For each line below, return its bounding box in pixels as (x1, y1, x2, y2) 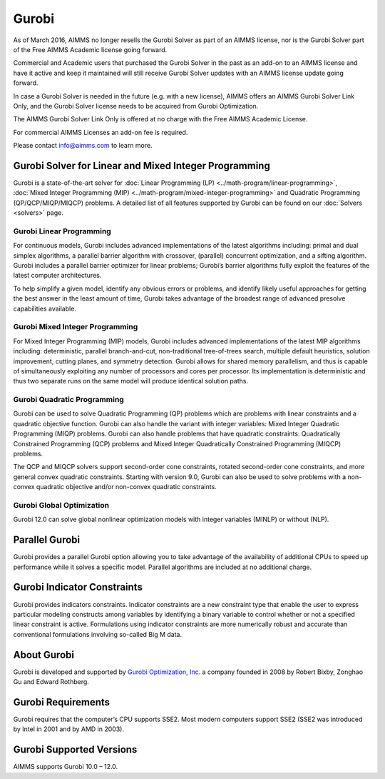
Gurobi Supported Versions (13, 743, 138, 756)
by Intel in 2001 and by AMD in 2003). (13, 725, 125, 733)
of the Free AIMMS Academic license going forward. (13, 45, 168, 54)
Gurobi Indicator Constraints (13, 581, 143, 593)
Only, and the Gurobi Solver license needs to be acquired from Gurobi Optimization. (13, 101, 259, 110)
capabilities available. (13, 304, 76, 313)
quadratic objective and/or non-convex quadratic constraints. (36, 483, 217, 491)
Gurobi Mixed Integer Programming (13, 322, 138, 332)
